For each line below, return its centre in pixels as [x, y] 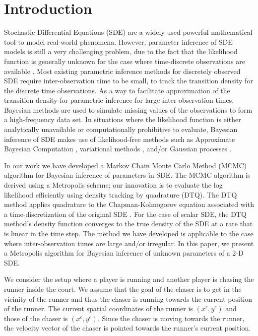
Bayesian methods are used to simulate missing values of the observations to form [128, 109]
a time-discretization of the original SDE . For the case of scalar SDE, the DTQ [125, 214]
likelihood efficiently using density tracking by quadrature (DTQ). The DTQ [121, 194]
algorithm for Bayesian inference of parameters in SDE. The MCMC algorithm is [127, 175]
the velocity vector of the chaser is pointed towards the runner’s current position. [128, 328]
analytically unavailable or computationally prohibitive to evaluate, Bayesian [121, 129]
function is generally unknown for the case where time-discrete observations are [125, 61]
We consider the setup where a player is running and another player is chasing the [129, 279]
